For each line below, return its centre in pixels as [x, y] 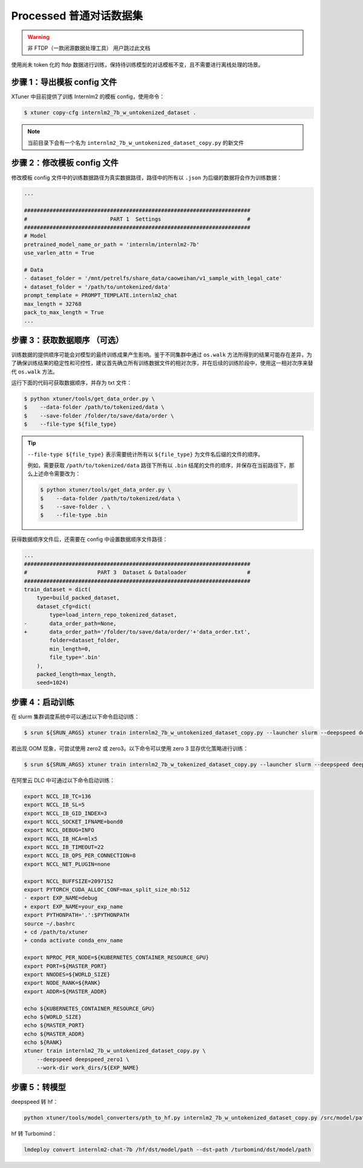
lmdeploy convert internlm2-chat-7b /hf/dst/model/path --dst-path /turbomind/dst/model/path [168, 1150]
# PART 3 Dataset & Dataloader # [137, 572]
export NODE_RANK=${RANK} [62, 983]
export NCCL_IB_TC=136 [57, 796]
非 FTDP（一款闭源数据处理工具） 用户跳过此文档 [89, 48]
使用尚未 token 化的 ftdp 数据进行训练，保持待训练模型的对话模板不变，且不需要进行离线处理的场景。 [137, 65]
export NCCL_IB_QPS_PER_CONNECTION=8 [80, 856]
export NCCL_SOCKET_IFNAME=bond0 [74, 821]
